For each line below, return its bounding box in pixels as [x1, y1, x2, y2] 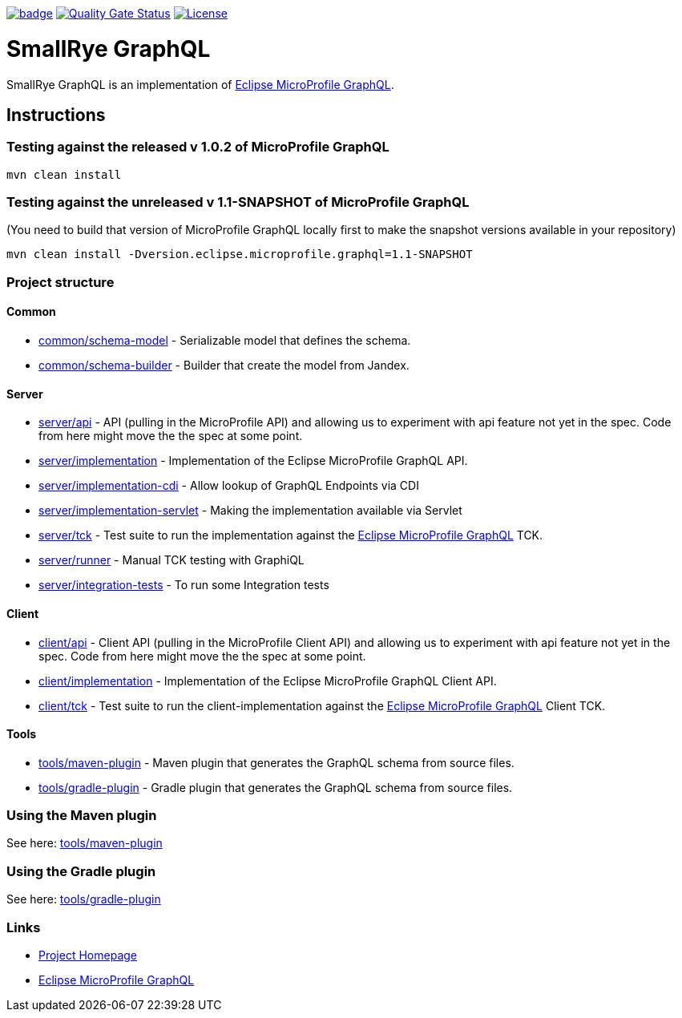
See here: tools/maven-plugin [6, 836, 163, 850]
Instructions [6, 104, 106, 125]
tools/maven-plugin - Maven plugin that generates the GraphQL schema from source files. [38, 755, 515, 770]
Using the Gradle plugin [6, 862, 156, 879]
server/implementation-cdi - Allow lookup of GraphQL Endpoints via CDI [38, 479, 419, 493]
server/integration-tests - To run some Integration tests [38, 578, 329, 592]
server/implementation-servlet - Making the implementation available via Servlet [38, 503, 462, 518]
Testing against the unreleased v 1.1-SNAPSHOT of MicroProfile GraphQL [6, 194, 470, 211]
